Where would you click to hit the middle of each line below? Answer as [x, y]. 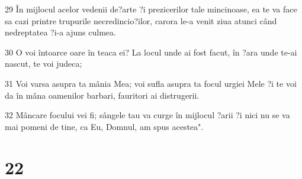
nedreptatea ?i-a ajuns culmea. [60, 32]
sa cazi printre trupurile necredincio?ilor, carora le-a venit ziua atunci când [141, 20]
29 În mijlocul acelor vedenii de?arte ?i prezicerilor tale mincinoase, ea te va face [151, 9]
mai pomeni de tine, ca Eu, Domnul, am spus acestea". [104, 126]
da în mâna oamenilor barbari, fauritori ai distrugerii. [102, 95]
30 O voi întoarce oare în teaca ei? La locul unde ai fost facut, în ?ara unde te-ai [151, 52]
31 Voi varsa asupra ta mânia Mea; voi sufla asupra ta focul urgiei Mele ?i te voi [151, 83]
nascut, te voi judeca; [44, 64]
